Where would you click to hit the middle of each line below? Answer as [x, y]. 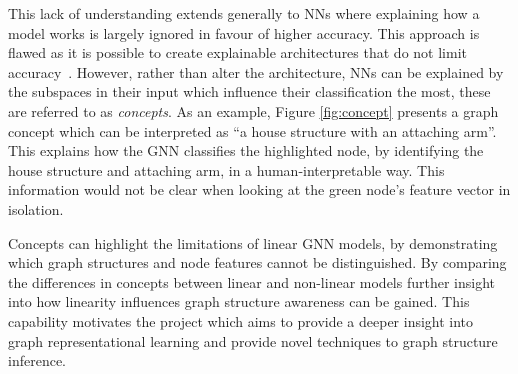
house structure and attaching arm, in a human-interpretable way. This [226, 169]
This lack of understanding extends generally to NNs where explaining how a [244, 13]
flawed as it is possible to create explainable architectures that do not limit [237, 52]
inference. [37, 360]
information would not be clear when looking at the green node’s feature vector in [259, 189]
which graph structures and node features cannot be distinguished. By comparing [257, 262]
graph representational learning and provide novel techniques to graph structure [253, 340]
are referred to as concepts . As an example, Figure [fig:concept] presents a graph [253, 110]
